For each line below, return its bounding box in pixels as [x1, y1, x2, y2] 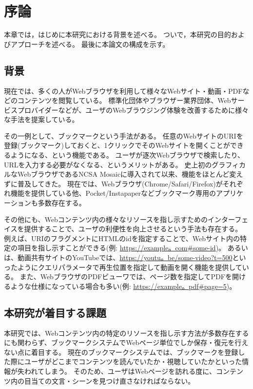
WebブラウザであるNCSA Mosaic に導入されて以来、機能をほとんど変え [17, 169, 243, 179]
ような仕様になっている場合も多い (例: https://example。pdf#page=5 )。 [10, 281, 236, 291]
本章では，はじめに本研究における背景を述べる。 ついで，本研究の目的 [4, 29, 231, 40]
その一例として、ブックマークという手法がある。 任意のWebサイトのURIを [4, 130, 243, 141]
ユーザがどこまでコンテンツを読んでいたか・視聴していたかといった [24, 356, 242, 367]
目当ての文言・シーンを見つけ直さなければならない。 [24, 375, 195, 386]
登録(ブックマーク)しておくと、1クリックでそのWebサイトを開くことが [4, 140, 230, 150]
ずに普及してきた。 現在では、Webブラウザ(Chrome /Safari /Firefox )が [4, 178, 223, 188]
